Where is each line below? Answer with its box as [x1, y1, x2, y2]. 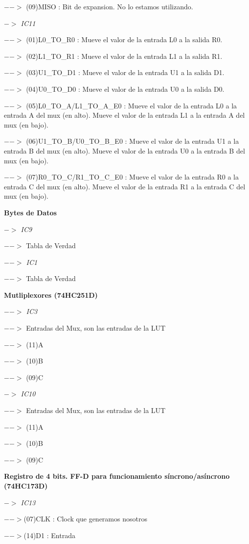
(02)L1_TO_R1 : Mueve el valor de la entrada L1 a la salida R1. [26, 51, 223, 61]
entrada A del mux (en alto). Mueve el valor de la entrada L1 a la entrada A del [4, 110, 245, 120]
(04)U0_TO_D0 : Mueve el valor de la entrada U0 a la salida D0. [26, 83, 225, 94]
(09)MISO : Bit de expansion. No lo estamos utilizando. [26, 1, 193, 11]
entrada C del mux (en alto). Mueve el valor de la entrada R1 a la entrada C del [4, 181, 246, 191]
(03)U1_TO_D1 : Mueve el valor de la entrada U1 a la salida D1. [26, 67, 225, 78]
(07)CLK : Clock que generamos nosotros [23, 514, 147, 524]
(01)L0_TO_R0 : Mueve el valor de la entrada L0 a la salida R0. [26, 34, 223, 45]
